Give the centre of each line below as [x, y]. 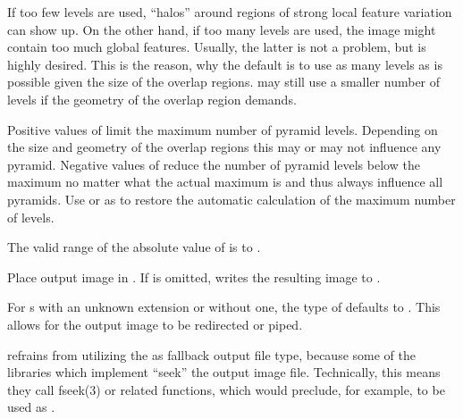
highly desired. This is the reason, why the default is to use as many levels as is [225, 64]
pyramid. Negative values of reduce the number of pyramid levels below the [214, 164]
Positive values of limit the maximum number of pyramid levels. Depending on [223, 129]
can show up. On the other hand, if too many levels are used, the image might [222, 29]
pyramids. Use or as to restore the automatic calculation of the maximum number [231, 199]
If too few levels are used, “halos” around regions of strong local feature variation [230, 12]
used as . [31, 407]
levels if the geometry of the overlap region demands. [152, 99]
